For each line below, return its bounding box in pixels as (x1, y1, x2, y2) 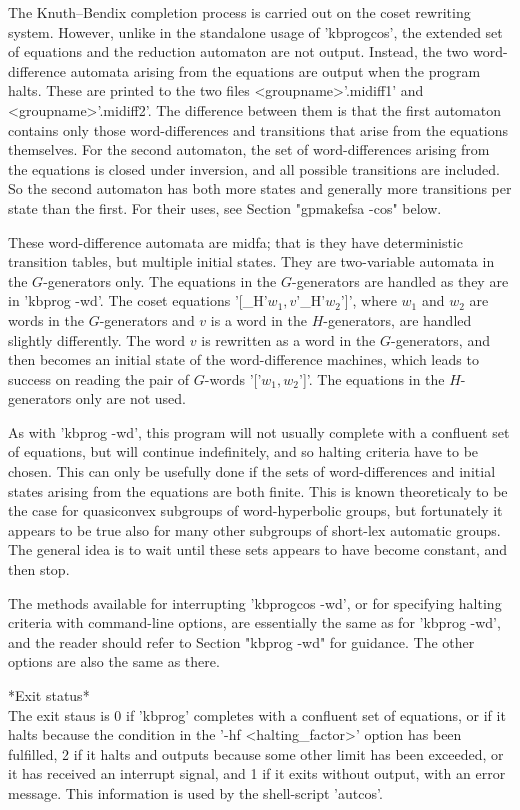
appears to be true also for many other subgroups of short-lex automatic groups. (8, 519, 501, 540)
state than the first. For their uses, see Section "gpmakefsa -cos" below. (8, 197, 442, 218)
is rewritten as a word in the (201, 329, 376, 350)
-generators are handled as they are (292, 270, 509, 291)
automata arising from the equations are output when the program (70, 60, 481, 81)
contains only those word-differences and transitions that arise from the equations (8, 119, 509, 140)
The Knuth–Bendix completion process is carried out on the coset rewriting (8, 2, 471, 22)
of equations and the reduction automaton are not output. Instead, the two (8, 41, 469, 62)
